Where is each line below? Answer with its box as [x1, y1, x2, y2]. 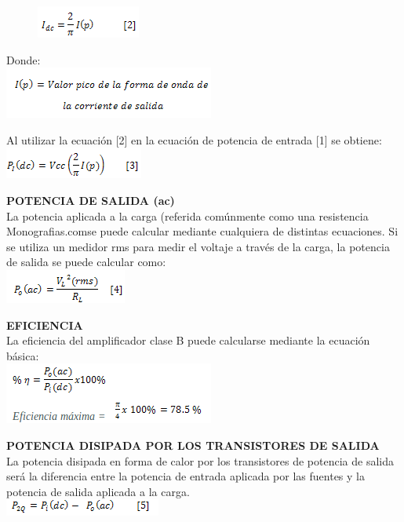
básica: [6, 347, 39, 363]
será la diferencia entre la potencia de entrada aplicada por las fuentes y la [6, 468, 365, 484]
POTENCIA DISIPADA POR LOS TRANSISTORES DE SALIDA [6, 436, 380, 453]
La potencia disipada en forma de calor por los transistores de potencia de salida [6, 452, 394, 469]
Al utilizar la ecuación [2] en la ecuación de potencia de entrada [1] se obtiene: [6, 131, 382, 148]
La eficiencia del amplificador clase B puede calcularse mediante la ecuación [6, 332, 370, 349]
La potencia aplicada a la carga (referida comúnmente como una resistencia [6, 207, 369, 224]
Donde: [6, 51, 41, 68]
